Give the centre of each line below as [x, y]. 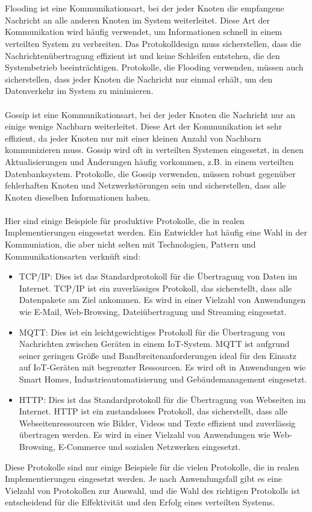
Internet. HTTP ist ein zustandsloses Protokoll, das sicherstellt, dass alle [153, 411]
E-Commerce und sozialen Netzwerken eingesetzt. [149, 446]
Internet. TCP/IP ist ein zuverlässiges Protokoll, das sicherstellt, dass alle [155, 288]
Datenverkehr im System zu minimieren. [79, 91]
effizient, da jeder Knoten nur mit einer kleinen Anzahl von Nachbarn [133, 138]
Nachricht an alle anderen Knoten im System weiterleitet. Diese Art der [137, 20]
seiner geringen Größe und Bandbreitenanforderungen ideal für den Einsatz [158, 355]
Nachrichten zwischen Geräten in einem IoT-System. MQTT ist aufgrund [154, 344]
